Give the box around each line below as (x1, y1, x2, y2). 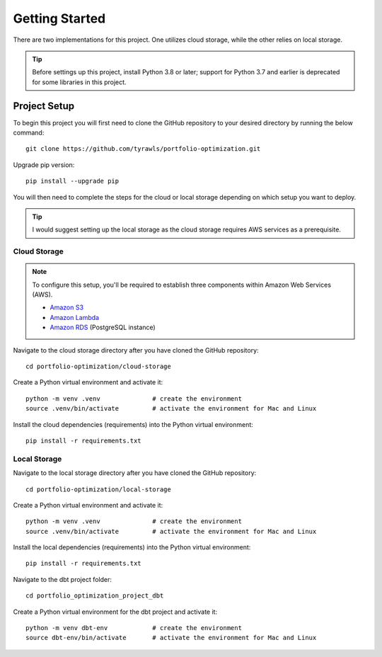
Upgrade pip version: (13, 160, 75, 169)
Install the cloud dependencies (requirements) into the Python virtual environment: (13, 420, 254, 428)
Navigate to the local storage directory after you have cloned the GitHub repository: (13, 469, 257, 477)
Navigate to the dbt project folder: (13, 575, 112, 583)
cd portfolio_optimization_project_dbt (25, 592, 164, 600)
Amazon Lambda (50, 313, 99, 321)
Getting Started (13, 11, 106, 26)
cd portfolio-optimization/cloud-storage (25, 362, 171, 371)
